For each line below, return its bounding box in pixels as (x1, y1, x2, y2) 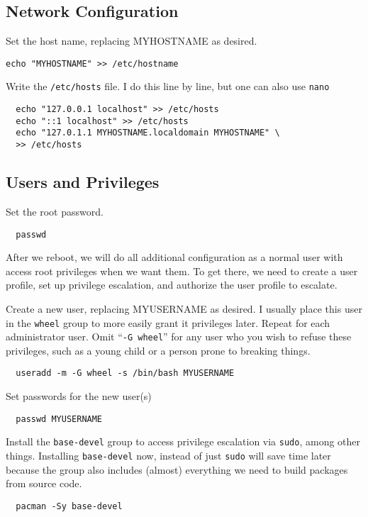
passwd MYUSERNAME (16, 413, 103, 424)
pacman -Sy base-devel (16, 501, 123, 511)
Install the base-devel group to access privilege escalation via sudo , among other (6, 434, 361, 449)
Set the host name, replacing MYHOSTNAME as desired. (6, 33, 257, 48)
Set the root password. (6, 204, 104, 218)
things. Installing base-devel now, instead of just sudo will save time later (6, 448, 331, 463)
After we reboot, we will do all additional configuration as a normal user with (6, 250, 343, 265)
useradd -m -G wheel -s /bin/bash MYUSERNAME (16, 368, 235, 379)
